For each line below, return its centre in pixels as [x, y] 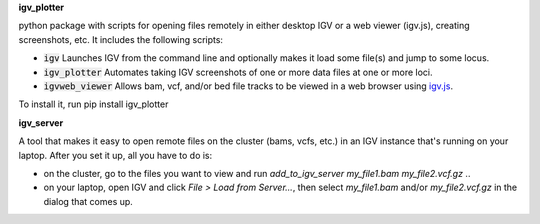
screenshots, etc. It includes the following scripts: [121, 39]
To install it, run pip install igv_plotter [93, 104]
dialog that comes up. [88, 201]
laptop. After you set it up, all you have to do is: [115, 155]
